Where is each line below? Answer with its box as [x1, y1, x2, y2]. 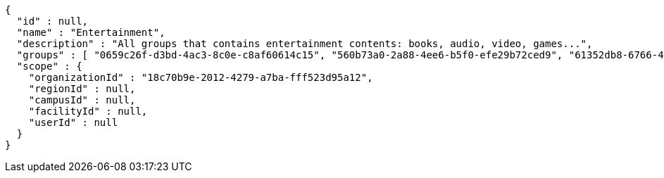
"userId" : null [28, 117, 118, 128]
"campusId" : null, [28, 94, 136, 106]
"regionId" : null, [28, 83, 136, 94]
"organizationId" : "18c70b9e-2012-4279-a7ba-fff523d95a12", [28, 72, 373, 83]
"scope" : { [16, 61, 82, 72]
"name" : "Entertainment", [16, 27, 165, 38]
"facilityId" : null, [28, 106, 148, 117]
